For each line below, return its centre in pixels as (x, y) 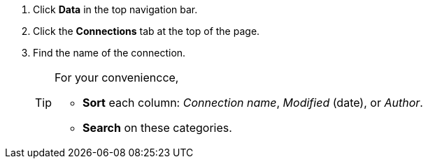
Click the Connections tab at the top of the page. (147, 31)
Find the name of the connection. (109, 53)
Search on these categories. (157, 128)
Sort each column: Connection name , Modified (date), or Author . (253, 103)
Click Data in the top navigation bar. (115, 9)
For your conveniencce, (117, 77)
